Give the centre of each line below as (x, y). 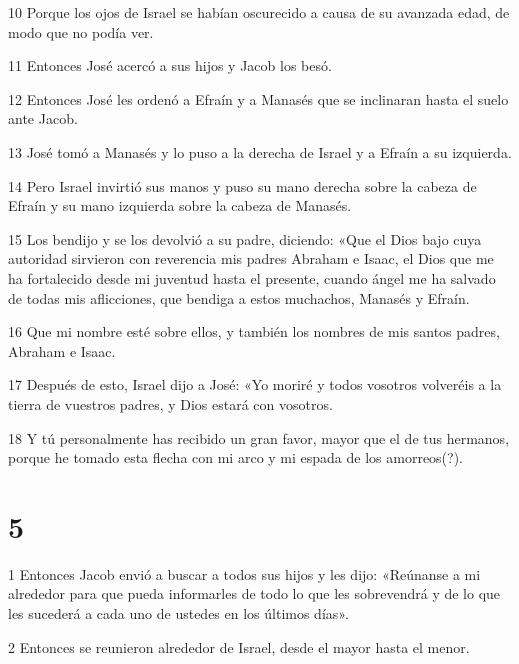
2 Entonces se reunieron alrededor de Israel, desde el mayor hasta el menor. (239, 646)
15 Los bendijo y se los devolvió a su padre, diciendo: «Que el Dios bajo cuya (245, 238)
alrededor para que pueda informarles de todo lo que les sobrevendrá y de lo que (254, 593)
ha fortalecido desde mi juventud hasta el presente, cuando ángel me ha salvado (252, 277)
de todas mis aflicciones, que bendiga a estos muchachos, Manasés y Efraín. (239, 297)
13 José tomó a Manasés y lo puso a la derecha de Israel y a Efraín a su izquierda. (260, 151)
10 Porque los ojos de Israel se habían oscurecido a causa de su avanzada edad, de (259, 12)
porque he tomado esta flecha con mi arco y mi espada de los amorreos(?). (236, 457)
